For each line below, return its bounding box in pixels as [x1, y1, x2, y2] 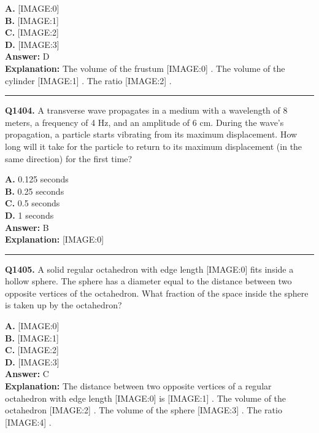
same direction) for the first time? [5, 152, 133, 165]
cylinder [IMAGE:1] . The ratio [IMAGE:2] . [5, 74, 172, 87]
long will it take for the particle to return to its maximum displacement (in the [5, 139, 302, 152]
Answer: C [5, 367, 49, 380]
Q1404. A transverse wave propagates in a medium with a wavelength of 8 [5, 104, 288, 117]
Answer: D [5, 50, 50, 63]
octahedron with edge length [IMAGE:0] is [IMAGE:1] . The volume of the [5, 391, 286, 404]
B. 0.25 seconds [5, 184, 64, 197]
